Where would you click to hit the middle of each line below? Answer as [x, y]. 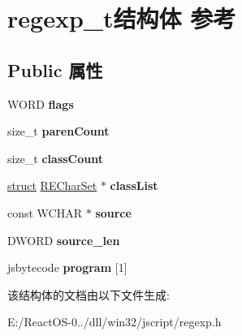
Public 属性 [55, 69]
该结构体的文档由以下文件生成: [89, 294]
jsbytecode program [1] [67, 267]
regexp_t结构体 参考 [122, 18]
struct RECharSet [52, 185]
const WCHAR [45, 212]
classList [134, 185]
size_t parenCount [58, 131]
